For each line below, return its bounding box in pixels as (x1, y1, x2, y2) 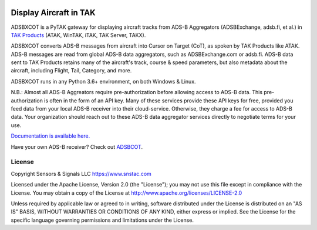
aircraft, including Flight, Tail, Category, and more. (11, 67, 132, 74)
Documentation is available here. (11, 132, 90, 139)
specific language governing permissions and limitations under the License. (11, 216, 194, 224)
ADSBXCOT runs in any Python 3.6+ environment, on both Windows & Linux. (11, 78, 196, 85)
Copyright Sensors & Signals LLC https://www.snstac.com (11, 170, 152, 177)
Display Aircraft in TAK (11, 8, 96, 18)
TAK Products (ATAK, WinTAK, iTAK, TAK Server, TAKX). (11, 31, 146, 38)
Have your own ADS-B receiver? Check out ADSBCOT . (11, 143, 143, 150)
